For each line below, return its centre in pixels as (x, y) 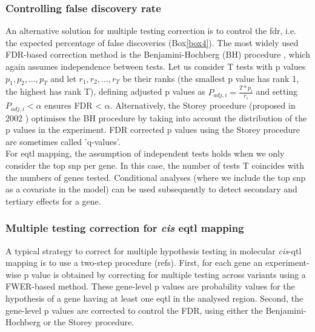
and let (63, 78)
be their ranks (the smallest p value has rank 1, (211, 78)
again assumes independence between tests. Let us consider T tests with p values (156, 66)
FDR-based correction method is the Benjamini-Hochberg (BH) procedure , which (158, 54)
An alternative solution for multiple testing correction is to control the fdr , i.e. (151, 31)
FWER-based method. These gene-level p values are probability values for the (150, 286)
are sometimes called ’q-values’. (63, 141)
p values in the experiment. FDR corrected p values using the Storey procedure (153, 130)
